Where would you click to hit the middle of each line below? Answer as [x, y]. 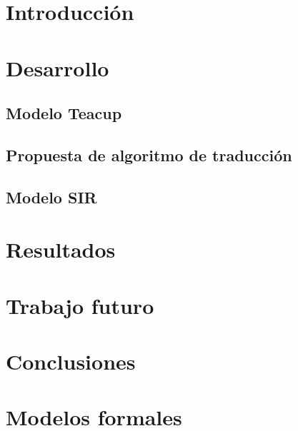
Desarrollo [58, 67]
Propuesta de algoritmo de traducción [149, 154]
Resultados [61, 249]
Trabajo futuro [80, 305]
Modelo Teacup [64, 113]
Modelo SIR [51, 197]
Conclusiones [71, 361]
